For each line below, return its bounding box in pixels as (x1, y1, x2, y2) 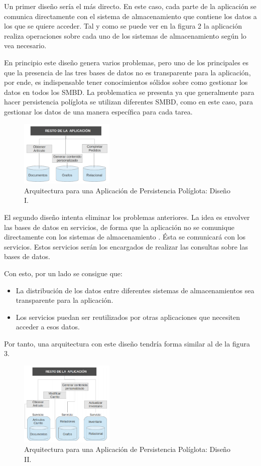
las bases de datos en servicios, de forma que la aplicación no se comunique (4, 221, 235, 232)
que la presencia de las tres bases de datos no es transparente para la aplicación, (4, 67, 251, 77)
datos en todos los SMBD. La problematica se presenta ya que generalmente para (4, 86, 254, 97)
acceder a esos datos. (16, 321, 80, 332)
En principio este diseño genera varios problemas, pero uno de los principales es (4, 57, 249, 67)
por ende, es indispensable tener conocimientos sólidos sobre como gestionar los (4, 77, 248, 87)
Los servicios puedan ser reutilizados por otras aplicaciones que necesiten (16, 311, 240, 322)
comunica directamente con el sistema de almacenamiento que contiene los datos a (4, 11, 257, 21)
